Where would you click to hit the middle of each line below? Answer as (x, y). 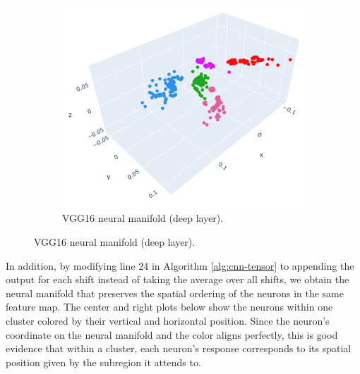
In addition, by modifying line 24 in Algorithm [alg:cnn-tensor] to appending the (180, 265)
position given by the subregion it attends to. (103, 362)
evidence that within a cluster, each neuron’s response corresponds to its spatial (179, 348)
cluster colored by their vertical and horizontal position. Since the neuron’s (168, 321)
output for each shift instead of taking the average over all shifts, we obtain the (178, 279)
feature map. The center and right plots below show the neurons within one (169, 307)
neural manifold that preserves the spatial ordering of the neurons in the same (175, 293)
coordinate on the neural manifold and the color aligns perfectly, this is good (172, 334)
